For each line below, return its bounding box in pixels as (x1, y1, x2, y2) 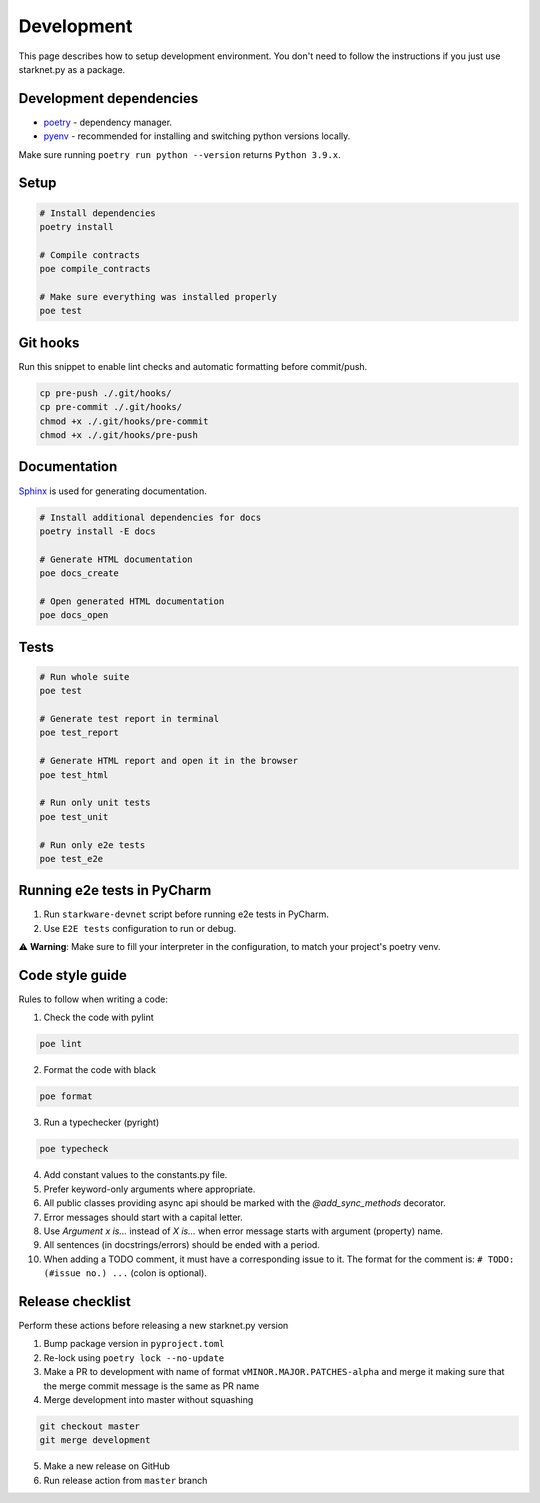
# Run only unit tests (39, 797, 151, 809)
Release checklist (18, 1293, 132, 1310)
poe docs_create (39, 568, 120, 579)
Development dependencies (18, 90, 199, 107)
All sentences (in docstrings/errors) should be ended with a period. (43, 1239, 320, 1251)
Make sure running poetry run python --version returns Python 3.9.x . (18, 148, 341, 160)
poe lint (39, 1038, 83, 1050)
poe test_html (39, 769, 109, 780)
